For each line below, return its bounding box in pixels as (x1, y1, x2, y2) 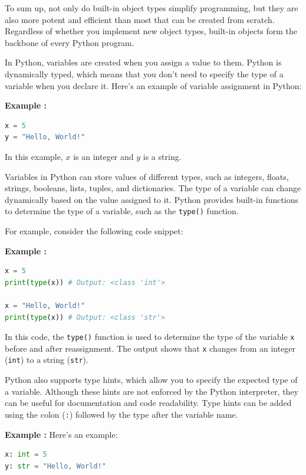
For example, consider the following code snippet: (5, 224, 183, 237)
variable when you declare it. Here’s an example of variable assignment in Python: (5, 79, 302, 91)
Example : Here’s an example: (5, 428, 118, 440)
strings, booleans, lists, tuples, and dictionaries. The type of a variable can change (5, 182, 301, 194)
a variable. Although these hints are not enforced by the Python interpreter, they (5, 385, 299, 397)
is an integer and (73, 150, 134, 162)
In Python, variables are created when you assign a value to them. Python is (5, 56, 282, 68)
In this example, (5, 150, 63, 162)
